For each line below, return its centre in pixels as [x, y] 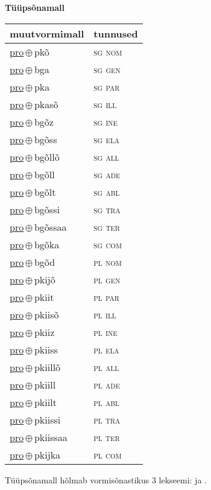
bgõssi [47, 209]
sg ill [105, 104]
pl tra [107, 419]
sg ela [107, 139]
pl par [106, 297]
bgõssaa [50, 227]
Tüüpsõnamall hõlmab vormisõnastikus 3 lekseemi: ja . [106, 479]
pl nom [108, 262]
